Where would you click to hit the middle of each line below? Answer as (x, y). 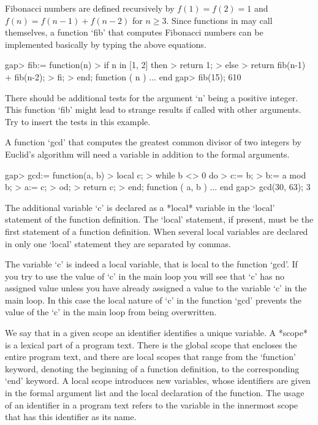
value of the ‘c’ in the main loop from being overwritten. (111, 312)
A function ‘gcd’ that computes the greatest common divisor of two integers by (153, 142)
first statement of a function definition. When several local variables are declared (157, 231)
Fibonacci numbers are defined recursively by (90, 8)
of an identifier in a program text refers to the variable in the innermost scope (152, 404)
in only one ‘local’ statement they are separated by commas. (118, 243)
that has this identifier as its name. (71, 417)
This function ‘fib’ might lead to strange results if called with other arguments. (153, 109)
